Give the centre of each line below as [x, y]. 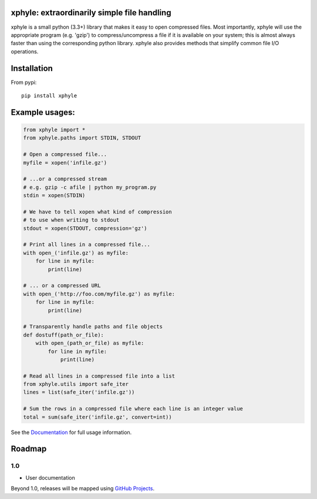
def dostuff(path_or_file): [63, 335]
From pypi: [24, 82]
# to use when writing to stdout [71, 220]
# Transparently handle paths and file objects [93, 327]
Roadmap [29, 449]
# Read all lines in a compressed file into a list [99, 376]
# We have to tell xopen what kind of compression [98, 212]
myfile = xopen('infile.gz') [65, 162]
